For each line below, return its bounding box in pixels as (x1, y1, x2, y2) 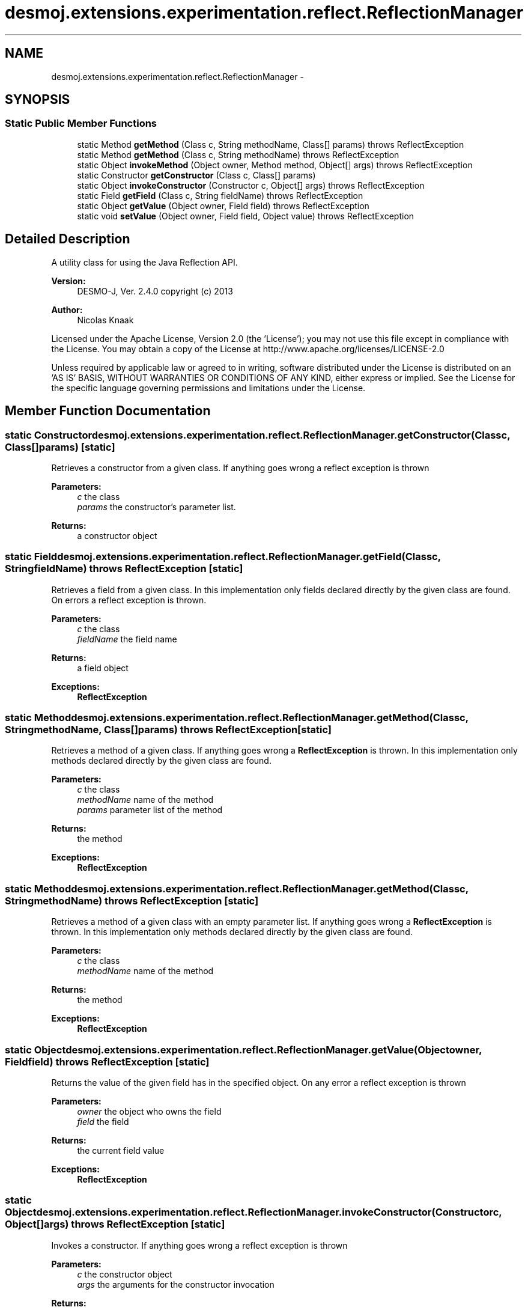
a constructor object (77, 530, 157, 541)
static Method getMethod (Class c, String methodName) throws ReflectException (77, 149, 399, 160)
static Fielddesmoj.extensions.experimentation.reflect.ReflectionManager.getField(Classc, (5, 550, 441, 563)
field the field (77, 1116, 129, 1127)
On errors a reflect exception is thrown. (51, 594, 207, 605)
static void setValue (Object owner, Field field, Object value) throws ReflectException (77, 210, 414, 221)
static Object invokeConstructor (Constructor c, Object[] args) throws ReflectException (77, 180, 425, 190)
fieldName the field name (77, 633, 177, 644)
